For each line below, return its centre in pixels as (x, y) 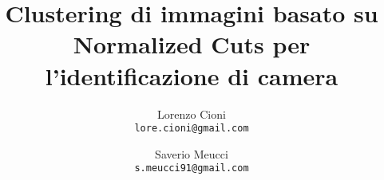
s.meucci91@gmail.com (192, 168)
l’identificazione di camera (192, 75)
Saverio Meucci (192, 153)
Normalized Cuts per (192, 44)
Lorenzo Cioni (192, 113)
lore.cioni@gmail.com (192, 129)
